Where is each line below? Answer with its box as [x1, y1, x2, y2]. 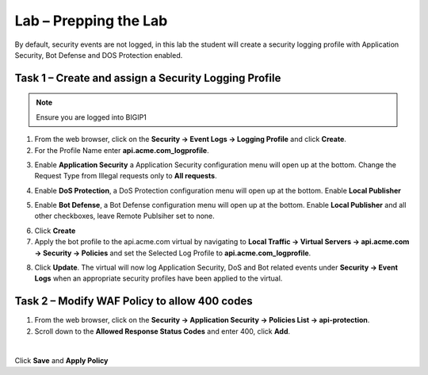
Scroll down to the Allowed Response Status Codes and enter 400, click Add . [34, 326, 291, 336]
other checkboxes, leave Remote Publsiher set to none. [34, 211, 216, 221]
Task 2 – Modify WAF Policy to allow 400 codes [14, 294, 253, 308]
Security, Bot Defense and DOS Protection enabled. [14, 50, 183, 59]
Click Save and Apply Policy [14, 355, 109, 365]
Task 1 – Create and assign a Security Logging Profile [14, 71, 281, 85]
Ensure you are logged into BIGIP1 [36, 112, 147, 122]
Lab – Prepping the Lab [14, 12, 168, 29]
